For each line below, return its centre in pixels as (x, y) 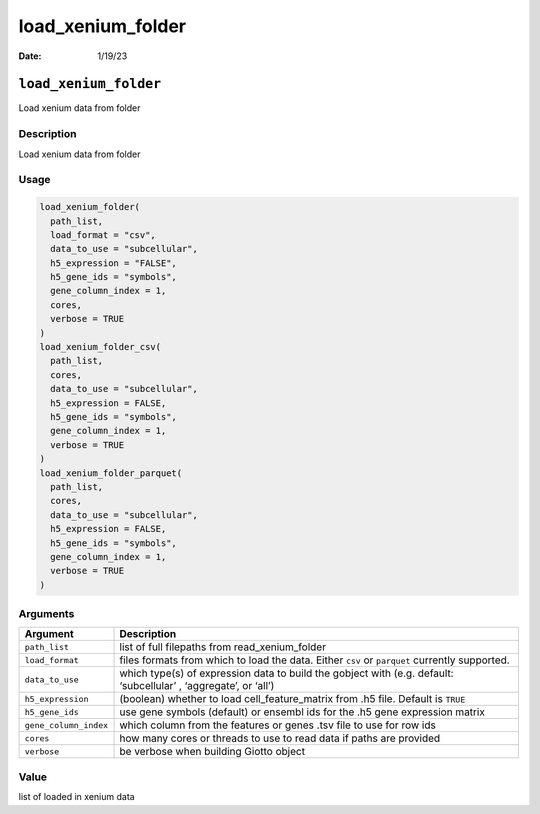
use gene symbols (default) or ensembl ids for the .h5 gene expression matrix (302, 712)
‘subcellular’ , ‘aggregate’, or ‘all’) (197, 686)
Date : (30, 56)
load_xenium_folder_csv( (100, 347)
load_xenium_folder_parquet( (111, 473)
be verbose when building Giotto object (212, 752)
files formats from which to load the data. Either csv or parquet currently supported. (314, 660)
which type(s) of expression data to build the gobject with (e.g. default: (286, 673)
